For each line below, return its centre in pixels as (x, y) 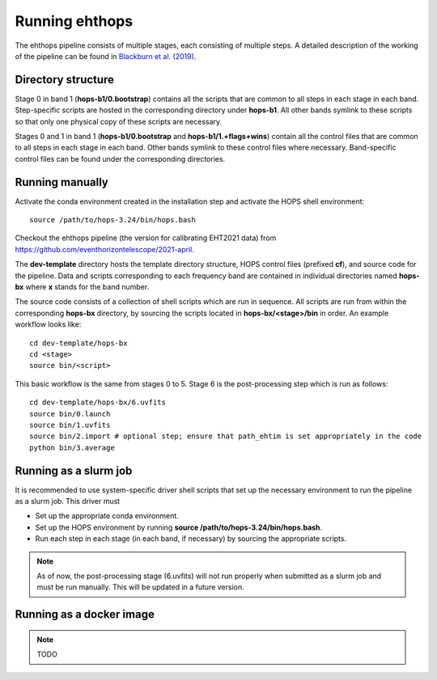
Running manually (62, 182)
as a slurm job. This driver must (68, 501)
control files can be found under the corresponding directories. (120, 158)
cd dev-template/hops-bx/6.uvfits (98, 403)
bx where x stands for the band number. (82, 287)
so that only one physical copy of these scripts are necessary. (119, 121)
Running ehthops (74, 21)
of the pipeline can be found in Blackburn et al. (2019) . (106, 56)
